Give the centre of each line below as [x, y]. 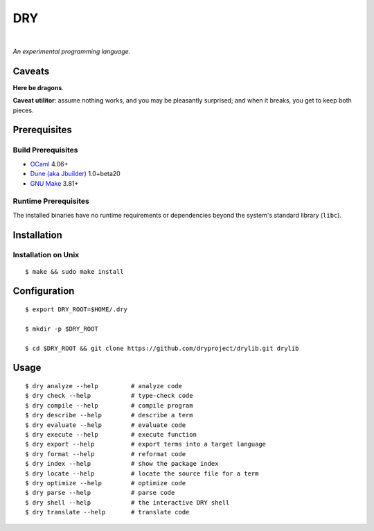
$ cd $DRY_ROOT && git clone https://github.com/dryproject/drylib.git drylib [162, 348]
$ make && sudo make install [74, 271]
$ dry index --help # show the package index [122, 464]
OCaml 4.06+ [49, 164]
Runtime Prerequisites [51, 201]
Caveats [31, 71]
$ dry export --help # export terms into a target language [146, 444]
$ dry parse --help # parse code [100, 493]
